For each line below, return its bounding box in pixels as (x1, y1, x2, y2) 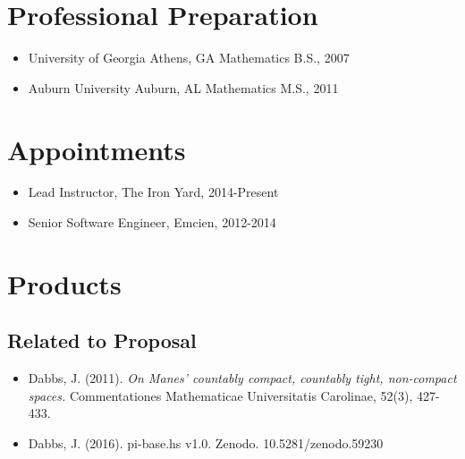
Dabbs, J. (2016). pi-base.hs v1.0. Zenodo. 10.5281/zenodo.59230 (28, 433, 384, 452)
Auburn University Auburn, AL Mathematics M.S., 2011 (28, 78, 339, 97)
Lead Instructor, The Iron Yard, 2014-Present (28, 183, 279, 201)
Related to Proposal (7, 327, 197, 354)
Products (7, 265, 122, 302)
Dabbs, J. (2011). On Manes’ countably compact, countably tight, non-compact (28, 369, 457, 387)
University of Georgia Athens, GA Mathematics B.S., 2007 (28, 48, 350, 67)
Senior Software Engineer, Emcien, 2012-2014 (28, 213, 276, 232)
